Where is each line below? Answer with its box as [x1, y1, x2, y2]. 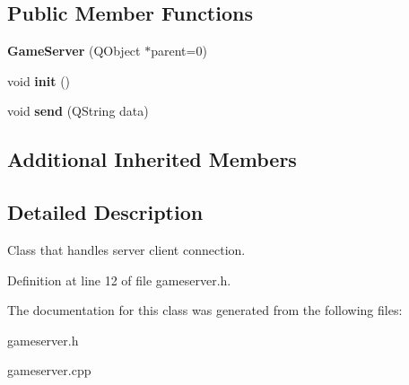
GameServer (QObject [7, 41, 141, 60]
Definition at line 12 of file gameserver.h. [7, 270, 231, 289]
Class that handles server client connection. [7, 240, 246, 258]
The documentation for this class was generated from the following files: [7, 301, 403, 319]
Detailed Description [7, 198, 204, 226]
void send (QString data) [7, 101, 149, 120]
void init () [7, 71, 71, 90]
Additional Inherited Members [7, 145, 297, 173]
